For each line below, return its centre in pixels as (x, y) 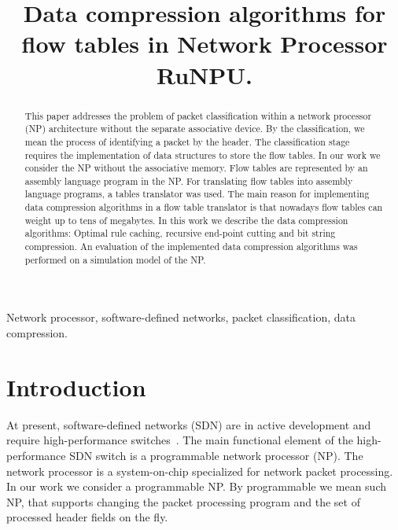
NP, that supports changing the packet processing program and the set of (183, 501)
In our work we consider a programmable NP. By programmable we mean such (196, 486)
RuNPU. (205, 74)
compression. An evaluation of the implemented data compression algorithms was (191, 247)
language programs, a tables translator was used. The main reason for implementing (197, 194)
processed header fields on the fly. (87, 517)
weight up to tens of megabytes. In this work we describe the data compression (186, 220)
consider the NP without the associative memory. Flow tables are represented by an (196, 168)
